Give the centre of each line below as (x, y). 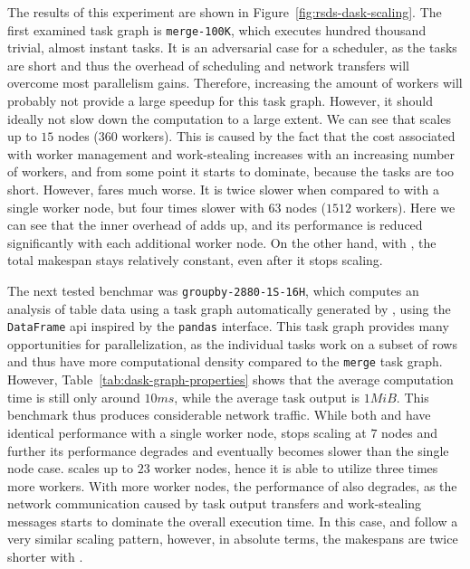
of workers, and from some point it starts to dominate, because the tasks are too (231, 171)
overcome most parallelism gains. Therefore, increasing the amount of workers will (235, 83)
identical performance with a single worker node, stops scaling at (187, 432)
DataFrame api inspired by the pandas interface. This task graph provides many (228, 326)
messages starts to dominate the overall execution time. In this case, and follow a (233, 521)
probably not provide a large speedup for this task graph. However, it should (220, 101)
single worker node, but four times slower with (136, 207)
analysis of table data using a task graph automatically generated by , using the (229, 308)
